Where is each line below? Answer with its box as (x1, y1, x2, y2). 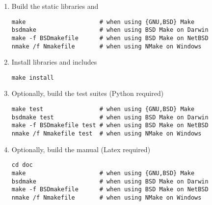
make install (11, 74, 54, 81)
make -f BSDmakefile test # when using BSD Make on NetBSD (11, 122, 209, 129)
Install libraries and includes (11, 57, 97, 67)
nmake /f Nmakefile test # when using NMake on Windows (11, 130, 202, 137)
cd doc (11, 161, 33, 169)
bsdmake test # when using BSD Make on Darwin (11, 114, 209, 121)
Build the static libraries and (11, 1, 99, 11)
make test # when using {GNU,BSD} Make (11, 106, 195, 113)
